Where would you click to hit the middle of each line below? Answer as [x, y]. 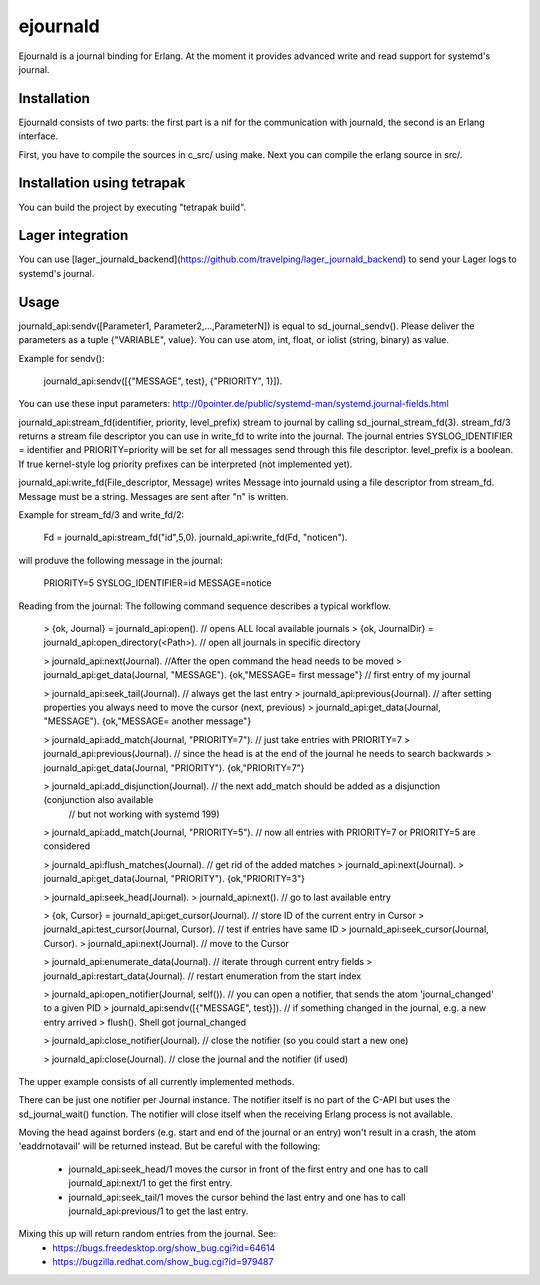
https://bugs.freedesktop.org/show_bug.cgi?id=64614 [164, 1247]
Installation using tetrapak [102, 183]
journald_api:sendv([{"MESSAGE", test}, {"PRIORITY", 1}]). [163, 381]
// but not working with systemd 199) [144, 814]
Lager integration [73, 235]
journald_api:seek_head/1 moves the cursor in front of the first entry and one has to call [248, 1169]
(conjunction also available [98, 800]
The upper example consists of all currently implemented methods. [156, 1081]
